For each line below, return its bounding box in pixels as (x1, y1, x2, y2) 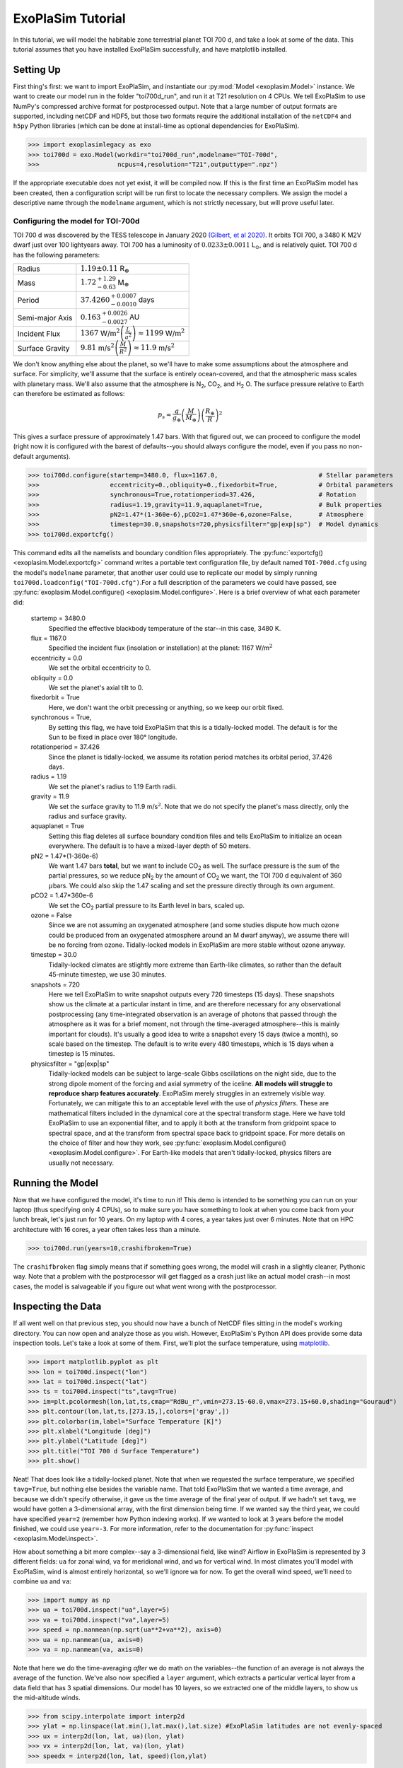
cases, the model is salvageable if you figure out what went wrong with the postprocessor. (13, 1282, 277, 1291)
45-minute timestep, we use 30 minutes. (48, 970, 167, 979)
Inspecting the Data (13, 1301, 102, 1313)
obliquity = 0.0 (30, 673, 74, 682)
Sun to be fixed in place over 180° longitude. (48, 733, 178, 741)
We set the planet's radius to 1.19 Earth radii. (48, 782, 177, 791)
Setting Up (13, 64, 62, 76)
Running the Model (13, 1177, 99, 1189)
